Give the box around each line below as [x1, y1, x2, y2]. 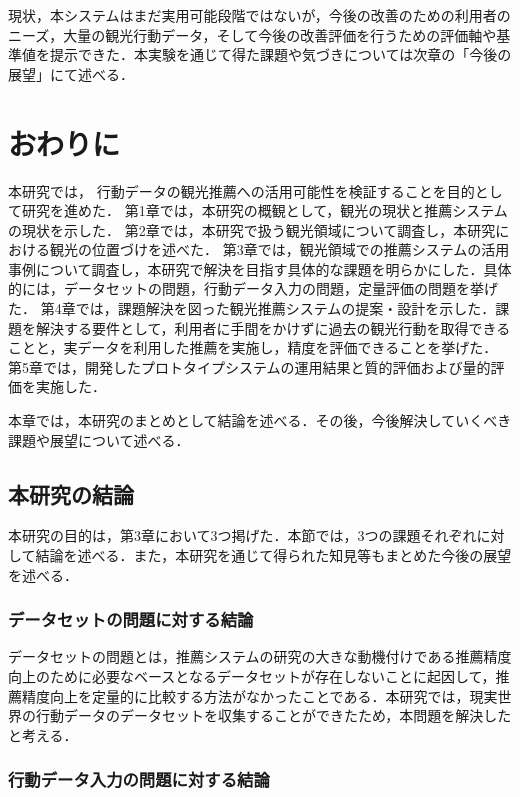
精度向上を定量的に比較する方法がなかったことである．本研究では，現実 [21, 685, 498, 706]
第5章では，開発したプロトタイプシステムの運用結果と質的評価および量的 [8, 356, 491, 377]
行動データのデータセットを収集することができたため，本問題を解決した [35, 705, 512, 726]
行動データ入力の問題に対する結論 [8, 767, 270, 792]
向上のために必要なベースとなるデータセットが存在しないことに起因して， [8, 666, 496, 687]
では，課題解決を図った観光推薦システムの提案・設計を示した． [75, 298, 496, 319]
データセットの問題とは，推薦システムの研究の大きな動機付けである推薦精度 [8, 646, 512, 667]
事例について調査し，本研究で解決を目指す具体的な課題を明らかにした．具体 [8, 258, 512, 279]
